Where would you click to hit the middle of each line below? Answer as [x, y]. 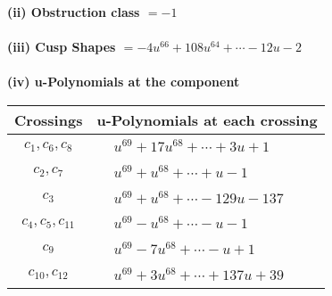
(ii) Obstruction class [74, 12]
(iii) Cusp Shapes [62, 47]
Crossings [49, 119]
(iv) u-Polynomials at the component [124, 82]
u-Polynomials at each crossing [207, 119]
